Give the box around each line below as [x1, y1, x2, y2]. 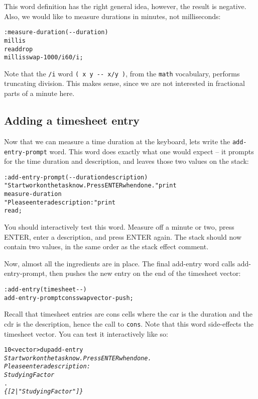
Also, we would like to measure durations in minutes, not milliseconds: [4, 11, 221, 21]
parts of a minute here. [4, 88, 75, 98]
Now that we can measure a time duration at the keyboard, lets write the [4, 136, 230, 146]
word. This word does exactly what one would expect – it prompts [49, 146, 254, 156]
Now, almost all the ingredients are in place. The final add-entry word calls [4, 258, 235, 268]
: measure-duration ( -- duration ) [4, 29, 108, 36]
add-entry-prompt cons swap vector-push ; [4, 294, 134, 302]
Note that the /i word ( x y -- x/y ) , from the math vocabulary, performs [4, 68, 240, 78]
